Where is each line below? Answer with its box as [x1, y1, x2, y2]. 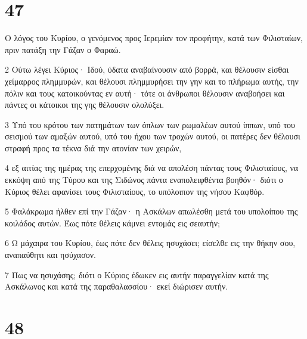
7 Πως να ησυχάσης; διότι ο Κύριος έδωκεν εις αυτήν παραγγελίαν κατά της [5, 268, 269, 281]
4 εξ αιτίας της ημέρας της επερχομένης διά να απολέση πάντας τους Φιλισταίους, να [5, 161, 299, 174]
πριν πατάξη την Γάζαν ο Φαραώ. [5, 43, 121, 55]
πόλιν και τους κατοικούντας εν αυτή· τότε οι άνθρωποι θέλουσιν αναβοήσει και [5, 86, 285, 99]
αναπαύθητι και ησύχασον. [5, 248, 96, 261]
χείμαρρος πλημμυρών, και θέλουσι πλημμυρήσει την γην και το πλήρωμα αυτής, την [5, 74, 299, 87]
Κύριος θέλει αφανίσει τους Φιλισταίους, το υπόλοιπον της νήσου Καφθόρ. [5, 185, 265, 197]
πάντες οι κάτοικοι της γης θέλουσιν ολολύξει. [5, 98, 165, 111]
